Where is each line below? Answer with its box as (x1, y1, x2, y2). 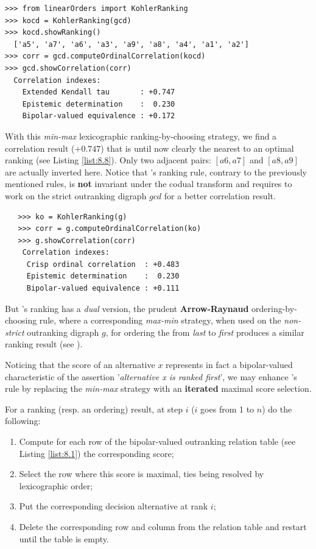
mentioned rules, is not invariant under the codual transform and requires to (5, 177, 292, 190)
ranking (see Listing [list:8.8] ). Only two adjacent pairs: (5, 154, 211, 166)
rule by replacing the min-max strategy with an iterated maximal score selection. (5, 382, 312, 395)
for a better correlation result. (164, 189, 276, 202)
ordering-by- (251, 302, 297, 314)
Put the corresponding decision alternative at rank (19, 500, 208, 512)
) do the (262, 402, 292, 415)
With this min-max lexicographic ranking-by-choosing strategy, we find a (5, 129, 277, 142)
